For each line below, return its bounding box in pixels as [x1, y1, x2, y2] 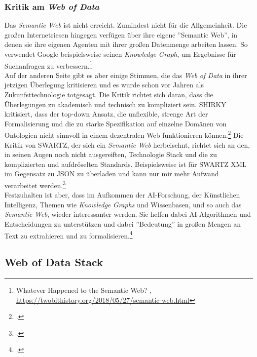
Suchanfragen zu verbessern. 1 [4, 59, 93, 71]
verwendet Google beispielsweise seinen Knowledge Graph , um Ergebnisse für [4, 49, 236, 59]
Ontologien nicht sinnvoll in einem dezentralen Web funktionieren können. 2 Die [4, 128, 244, 140]
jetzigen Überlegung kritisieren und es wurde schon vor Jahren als [4, 79, 204, 90]
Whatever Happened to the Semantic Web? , [16, 285, 151, 295]
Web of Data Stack [4, 254, 103, 270]
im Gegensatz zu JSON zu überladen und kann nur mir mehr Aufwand [4, 168, 219, 179]
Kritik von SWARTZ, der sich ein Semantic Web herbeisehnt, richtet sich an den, [4, 139, 250, 150]
